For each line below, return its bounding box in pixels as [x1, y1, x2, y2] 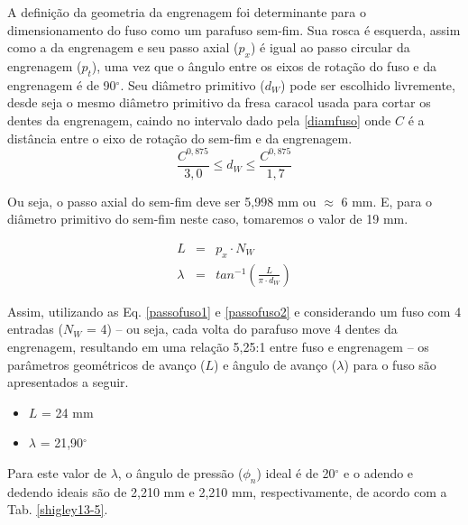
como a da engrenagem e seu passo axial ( [7, 38, 239, 57]
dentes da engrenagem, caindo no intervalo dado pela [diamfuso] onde [7, 110, 391, 129]
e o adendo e [344, 463, 414, 482]
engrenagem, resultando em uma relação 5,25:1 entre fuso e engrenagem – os [7, 336, 429, 355]
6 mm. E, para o [341, 191, 433, 210]
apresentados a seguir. [7, 373, 129, 391]
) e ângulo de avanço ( [214, 355, 337, 373]
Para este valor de [7, 463, 106, 482]
